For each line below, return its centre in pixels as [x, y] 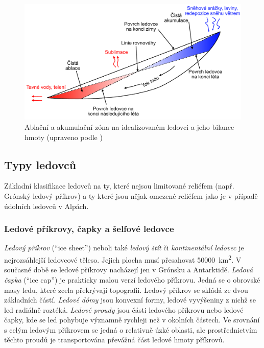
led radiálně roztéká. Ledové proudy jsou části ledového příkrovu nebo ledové [124, 309]
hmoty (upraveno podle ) [64, 137]
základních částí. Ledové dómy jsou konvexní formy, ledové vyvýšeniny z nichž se [130, 300]
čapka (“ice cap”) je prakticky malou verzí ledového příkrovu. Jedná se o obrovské [132, 279]
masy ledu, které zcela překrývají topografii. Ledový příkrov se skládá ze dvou [126, 289]
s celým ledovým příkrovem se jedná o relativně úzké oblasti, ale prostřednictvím [131, 329]
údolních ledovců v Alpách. [46, 206]
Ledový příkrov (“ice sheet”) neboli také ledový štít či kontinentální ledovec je [124, 248]
